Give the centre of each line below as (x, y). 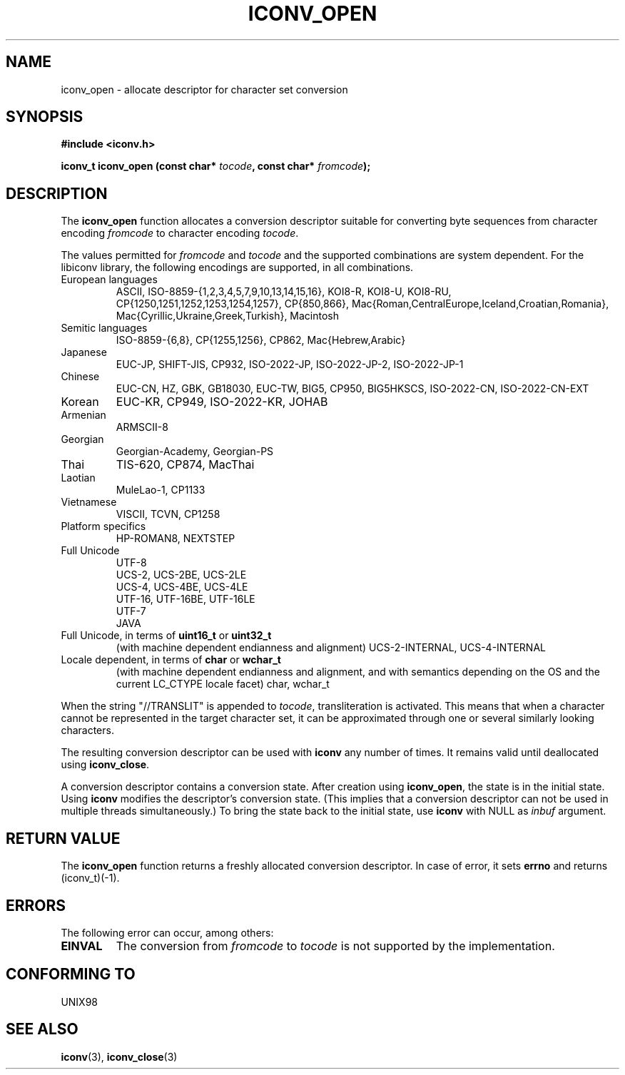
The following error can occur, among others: (167, 932)
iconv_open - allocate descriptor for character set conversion (204, 89)
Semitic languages (104, 328)
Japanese (84, 352)
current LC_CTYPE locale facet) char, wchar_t (223, 684)
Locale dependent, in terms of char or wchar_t (171, 660)
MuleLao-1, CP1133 (161, 490)
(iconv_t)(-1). (90, 878)
